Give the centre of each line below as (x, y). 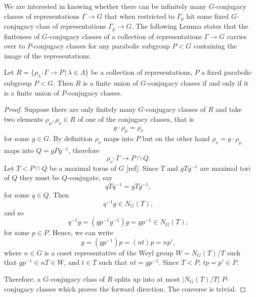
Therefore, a (22, 278)
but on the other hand (176, 138)
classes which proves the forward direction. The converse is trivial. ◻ (141, 288)
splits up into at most (148, 278)
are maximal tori (225, 168)
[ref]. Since (142, 168)
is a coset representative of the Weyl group (109, 252)
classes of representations (42, 16)
